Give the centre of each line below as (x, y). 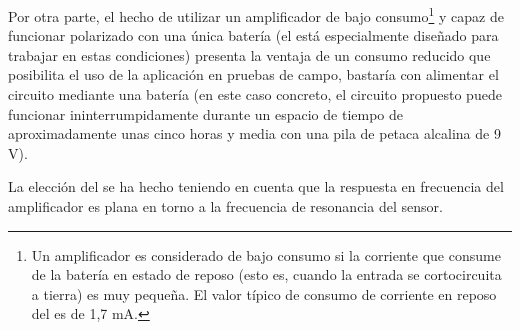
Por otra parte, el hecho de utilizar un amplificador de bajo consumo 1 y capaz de (256, 14)
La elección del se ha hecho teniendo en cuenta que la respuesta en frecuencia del (256, 186)
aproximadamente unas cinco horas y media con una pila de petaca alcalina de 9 (254, 133)
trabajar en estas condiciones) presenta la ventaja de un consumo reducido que (249, 54)
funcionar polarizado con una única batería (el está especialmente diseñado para (253, 35)
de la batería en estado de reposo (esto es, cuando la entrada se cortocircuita (266, 274)
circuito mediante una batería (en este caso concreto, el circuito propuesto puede (255, 94)
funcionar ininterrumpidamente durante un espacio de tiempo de (205, 113)
